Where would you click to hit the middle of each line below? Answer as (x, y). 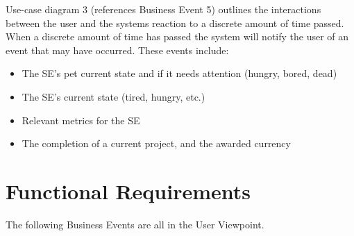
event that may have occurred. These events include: (117, 50)
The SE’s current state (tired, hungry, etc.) (113, 96)
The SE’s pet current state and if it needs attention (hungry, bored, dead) (179, 73)
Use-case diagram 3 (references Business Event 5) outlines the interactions (163, 9)
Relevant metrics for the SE (81, 120)
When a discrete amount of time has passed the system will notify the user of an (177, 36)
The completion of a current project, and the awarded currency (156, 143)
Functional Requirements (128, 191)
